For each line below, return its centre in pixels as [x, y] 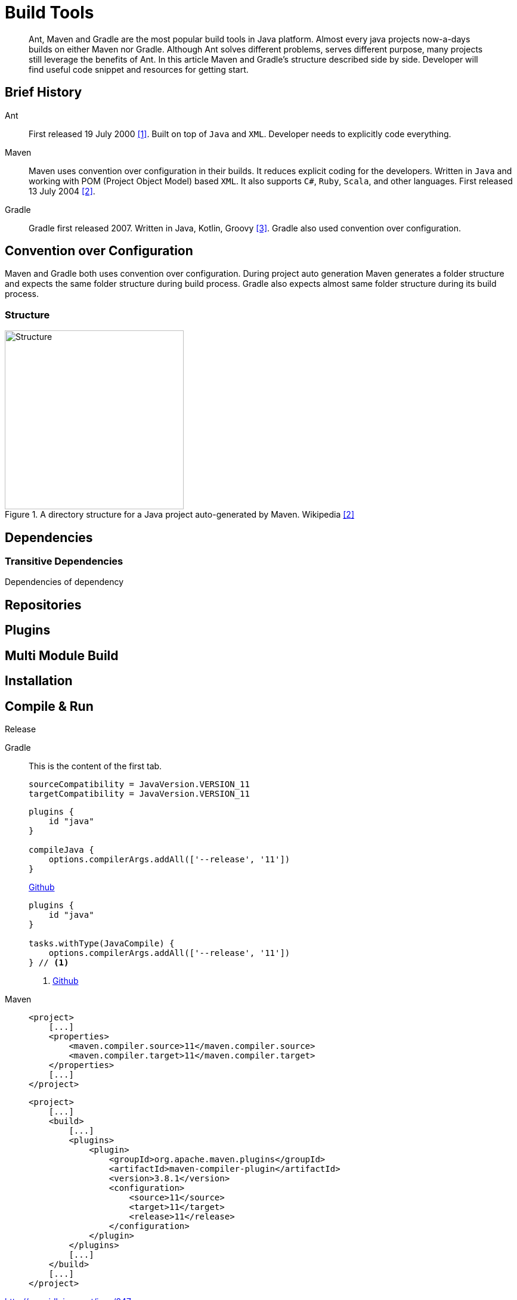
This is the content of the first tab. [95, 766]
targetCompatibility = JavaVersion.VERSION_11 [139, 793]
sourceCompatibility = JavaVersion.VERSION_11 [139, 784]
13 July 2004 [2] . [62, 191]
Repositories [43, 605]
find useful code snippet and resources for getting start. [139, 69]
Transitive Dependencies [64, 561]
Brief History [44, 92]
